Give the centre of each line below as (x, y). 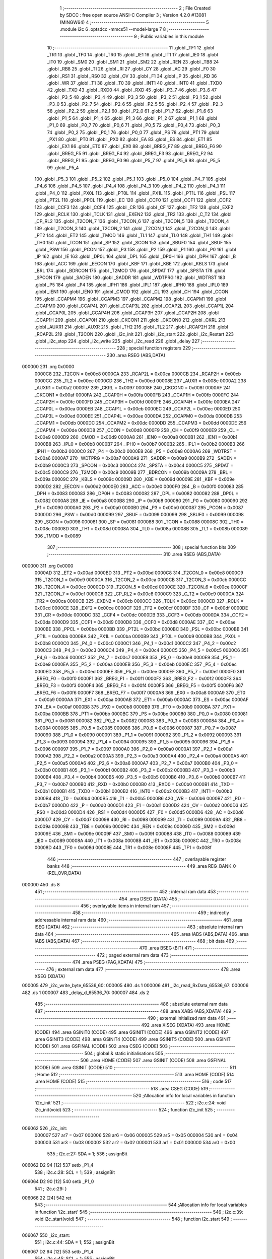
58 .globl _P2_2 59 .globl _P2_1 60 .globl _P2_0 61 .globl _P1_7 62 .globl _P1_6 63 (130, 111)
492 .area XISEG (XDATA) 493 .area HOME (186, 1025)
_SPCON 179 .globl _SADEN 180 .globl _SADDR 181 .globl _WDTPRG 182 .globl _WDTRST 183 (130, 277)
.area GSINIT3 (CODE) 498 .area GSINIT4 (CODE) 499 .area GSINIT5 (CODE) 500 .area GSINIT (133, 1039)
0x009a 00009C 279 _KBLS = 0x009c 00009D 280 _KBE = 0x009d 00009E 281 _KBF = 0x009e (135, 479)
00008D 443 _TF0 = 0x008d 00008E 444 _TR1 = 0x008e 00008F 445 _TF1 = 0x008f (123, 848)
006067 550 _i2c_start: (46, 1235)
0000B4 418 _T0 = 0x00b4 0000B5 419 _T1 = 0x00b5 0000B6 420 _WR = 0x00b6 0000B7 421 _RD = (140, 798)
